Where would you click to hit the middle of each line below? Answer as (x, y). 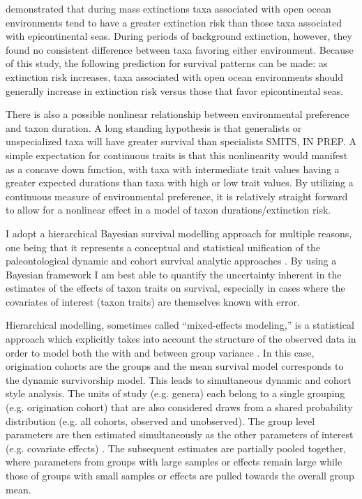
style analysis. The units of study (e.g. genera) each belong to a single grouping (175, 393)
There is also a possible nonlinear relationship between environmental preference (178, 114)
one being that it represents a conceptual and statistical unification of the (163, 247)
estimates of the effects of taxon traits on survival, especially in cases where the (175, 288)
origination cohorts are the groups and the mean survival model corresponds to (175, 366)
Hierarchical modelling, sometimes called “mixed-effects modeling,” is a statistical (180, 325)
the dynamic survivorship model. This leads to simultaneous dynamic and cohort (179, 379)
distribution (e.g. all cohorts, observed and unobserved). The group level (160, 420)
